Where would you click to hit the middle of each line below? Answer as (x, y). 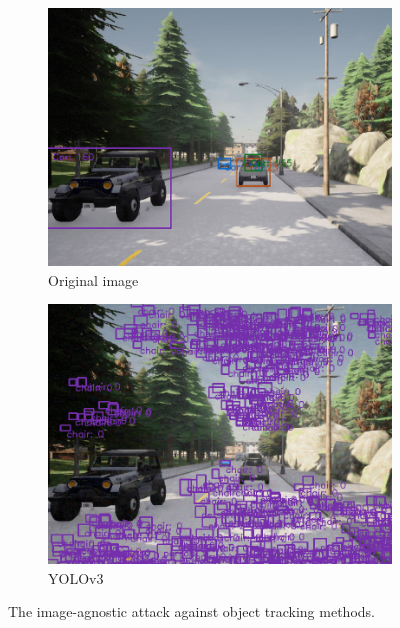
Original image (93, 279)
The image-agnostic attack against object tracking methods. (191, 611)
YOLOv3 (76, 577)
